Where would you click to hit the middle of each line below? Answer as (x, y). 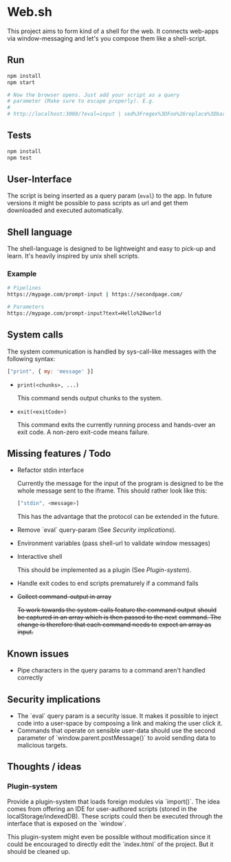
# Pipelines (24, 288)
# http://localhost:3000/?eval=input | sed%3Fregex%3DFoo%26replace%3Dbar (117, 114)
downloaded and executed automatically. (65, 210)
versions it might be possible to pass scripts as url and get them (98, 203)
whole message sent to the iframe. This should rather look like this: (112, 491)
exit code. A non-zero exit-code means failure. (83, 432)
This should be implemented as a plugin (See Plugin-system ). (104, 570)
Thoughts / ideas (44, 767)
